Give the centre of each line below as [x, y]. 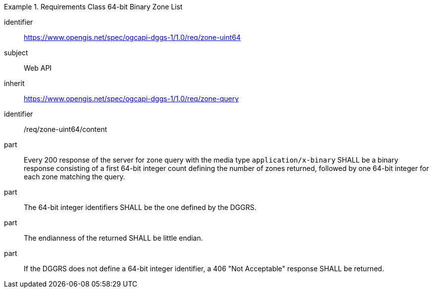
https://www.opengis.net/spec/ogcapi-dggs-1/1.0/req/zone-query [131, 99]
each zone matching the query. [75, 177]
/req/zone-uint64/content [66, 129]
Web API [38, 68]
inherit [14, 83]
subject [16, 53]
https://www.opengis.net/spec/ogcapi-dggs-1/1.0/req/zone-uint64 [132, 37]
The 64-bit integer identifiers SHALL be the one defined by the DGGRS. [140, 207]
